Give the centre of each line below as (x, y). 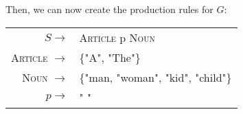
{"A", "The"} (110, 57)
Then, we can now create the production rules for (109, 9)
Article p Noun (117, 37)
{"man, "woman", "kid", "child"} (155, 77)
